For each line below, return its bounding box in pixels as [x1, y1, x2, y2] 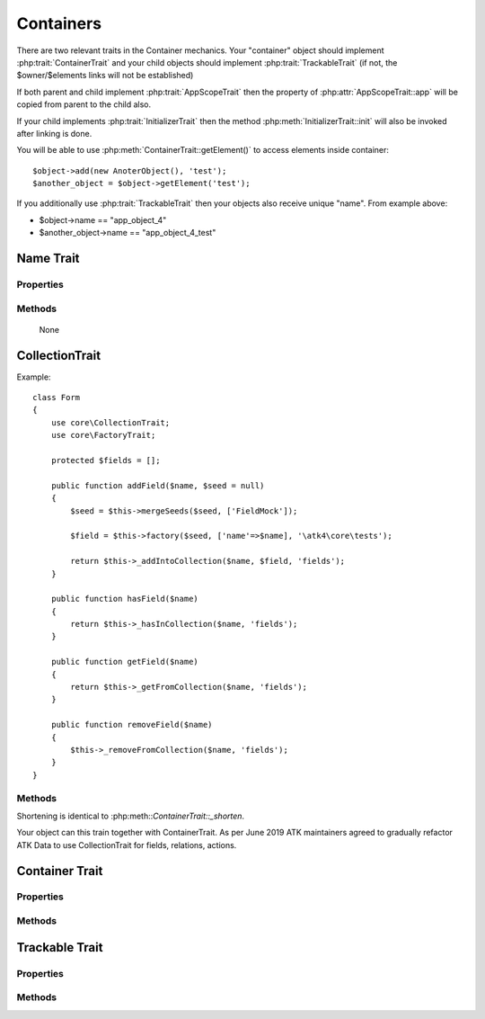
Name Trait [16, 251, 80, 266]
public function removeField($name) [50, 720, 213, 730]
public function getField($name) [50, 657, 199, 667]
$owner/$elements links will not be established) [16, 70, 194, 81]
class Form [32, 392, 81, 403]
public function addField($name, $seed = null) [50, 480, 265, 490]
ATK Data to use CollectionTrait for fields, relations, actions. [16, 839, 237, 850]
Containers [16, 13, 102, 33]
